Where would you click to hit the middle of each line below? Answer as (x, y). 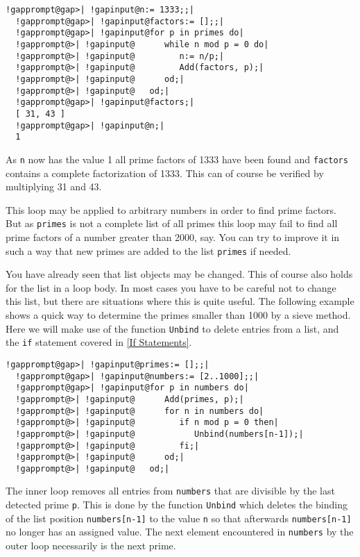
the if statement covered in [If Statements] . (99, 342)
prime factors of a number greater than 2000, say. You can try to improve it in (173, 236)
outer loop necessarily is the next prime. (91, 546)
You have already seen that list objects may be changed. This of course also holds (179, 274)
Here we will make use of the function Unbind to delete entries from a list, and (172, 328)
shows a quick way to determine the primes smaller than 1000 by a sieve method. (178, 315)
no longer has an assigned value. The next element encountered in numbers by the (180, 532)
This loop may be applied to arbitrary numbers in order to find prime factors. (171, 209)
